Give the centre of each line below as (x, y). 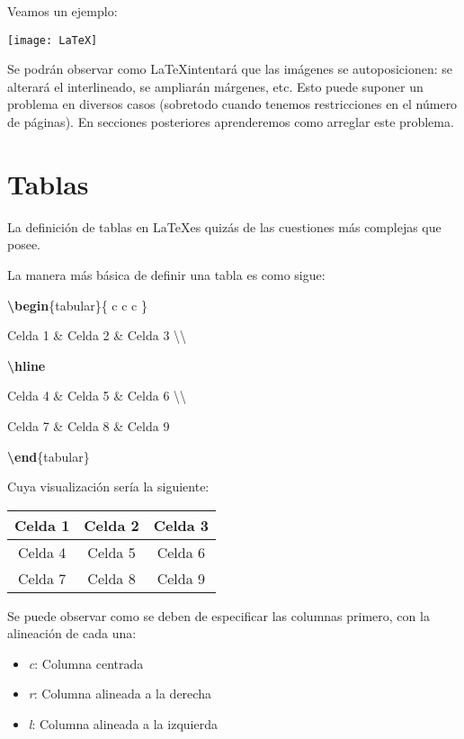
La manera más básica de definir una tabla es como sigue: (166, 274)
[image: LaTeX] (53, 40)
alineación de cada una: (72, 633)
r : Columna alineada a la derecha (120, 694)
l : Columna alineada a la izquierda (123, 724)
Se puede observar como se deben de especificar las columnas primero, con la (219, 615)
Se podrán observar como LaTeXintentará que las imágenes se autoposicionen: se (230, 69)
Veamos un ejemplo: (62, 11)
